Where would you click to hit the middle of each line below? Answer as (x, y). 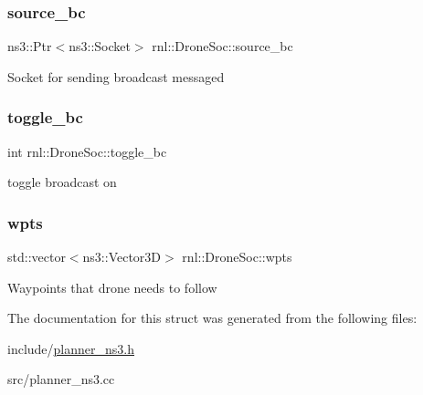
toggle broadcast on (62, 182)
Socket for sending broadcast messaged (116, 76)
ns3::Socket (100, 46)
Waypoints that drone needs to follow (112, 287)
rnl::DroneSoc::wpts (237, 257)
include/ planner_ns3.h (71, 348)
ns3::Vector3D (122, 257)
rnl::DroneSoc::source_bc (222, 46)
